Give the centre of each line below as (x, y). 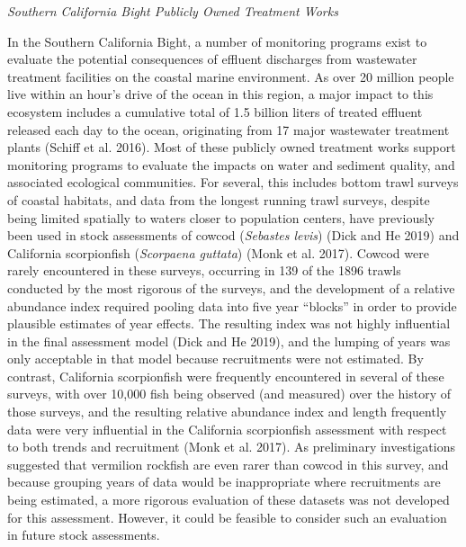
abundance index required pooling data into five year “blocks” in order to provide (232, 305)
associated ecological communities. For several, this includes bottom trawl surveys (233, 182)
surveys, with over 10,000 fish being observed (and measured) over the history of (229, 394)
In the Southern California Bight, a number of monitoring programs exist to (217, 41)
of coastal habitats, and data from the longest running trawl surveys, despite (219, 199)
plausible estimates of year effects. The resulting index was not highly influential (229, 323)
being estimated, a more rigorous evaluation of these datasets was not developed (229, 500)
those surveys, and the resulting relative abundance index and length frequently (227, 412)
